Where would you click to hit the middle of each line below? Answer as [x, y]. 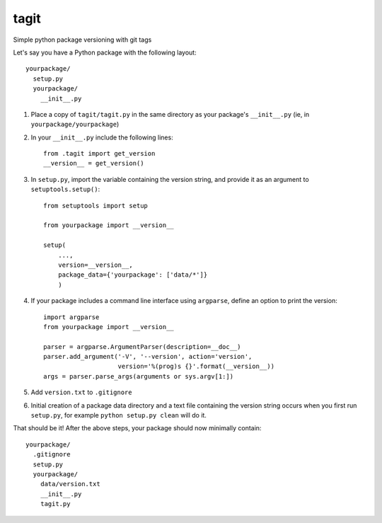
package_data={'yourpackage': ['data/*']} [133, 275]
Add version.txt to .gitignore [81, 392]
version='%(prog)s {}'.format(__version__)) [196, 367]
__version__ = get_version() [94, 163]
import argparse [71, 317]
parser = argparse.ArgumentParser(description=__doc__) [142, 346]
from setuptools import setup [96, 206]
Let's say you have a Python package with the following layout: [105, 52]
